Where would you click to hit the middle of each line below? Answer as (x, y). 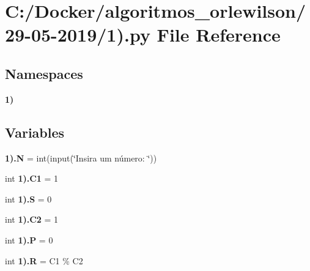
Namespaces (44, 73)
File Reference (219, 35)
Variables (35, 132)
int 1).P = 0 (29, 239)
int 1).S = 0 (28, 199)
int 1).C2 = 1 (32, 219)
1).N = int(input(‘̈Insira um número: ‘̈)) (81, 158)
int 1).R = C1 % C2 (44, 260)
